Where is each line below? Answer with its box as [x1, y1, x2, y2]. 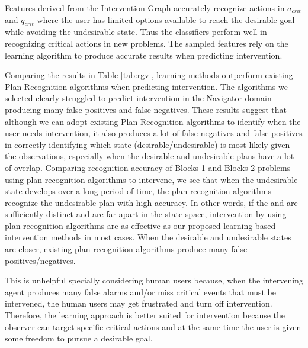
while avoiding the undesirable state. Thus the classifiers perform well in [5, 25, 267, 38]
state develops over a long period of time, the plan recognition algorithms [5, 185, 271, 197]
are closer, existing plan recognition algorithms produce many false [5, 243, 248, 255]
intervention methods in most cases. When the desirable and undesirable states [5, 231, 291, 243]
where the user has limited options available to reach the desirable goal [37, 13, 295, 25]
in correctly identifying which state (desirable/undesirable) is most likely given [5, 138, 290, 150]
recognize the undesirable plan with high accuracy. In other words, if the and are [5, 196, 298, 208]
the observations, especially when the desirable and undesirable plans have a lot [5, 150, 294, 162]
